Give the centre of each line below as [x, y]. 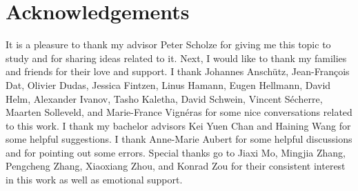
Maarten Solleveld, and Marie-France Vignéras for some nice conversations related [179, 112]
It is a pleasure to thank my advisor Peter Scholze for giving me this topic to [168, 44]
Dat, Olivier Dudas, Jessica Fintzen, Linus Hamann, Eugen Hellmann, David [168, 84]
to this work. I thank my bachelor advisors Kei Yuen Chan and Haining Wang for [178, 125]
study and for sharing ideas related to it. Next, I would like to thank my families [176, 58]
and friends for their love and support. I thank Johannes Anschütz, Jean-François [178, 71]
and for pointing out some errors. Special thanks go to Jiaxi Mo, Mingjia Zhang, [176, 152]
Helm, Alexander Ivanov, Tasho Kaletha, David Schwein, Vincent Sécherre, [164, 98]
